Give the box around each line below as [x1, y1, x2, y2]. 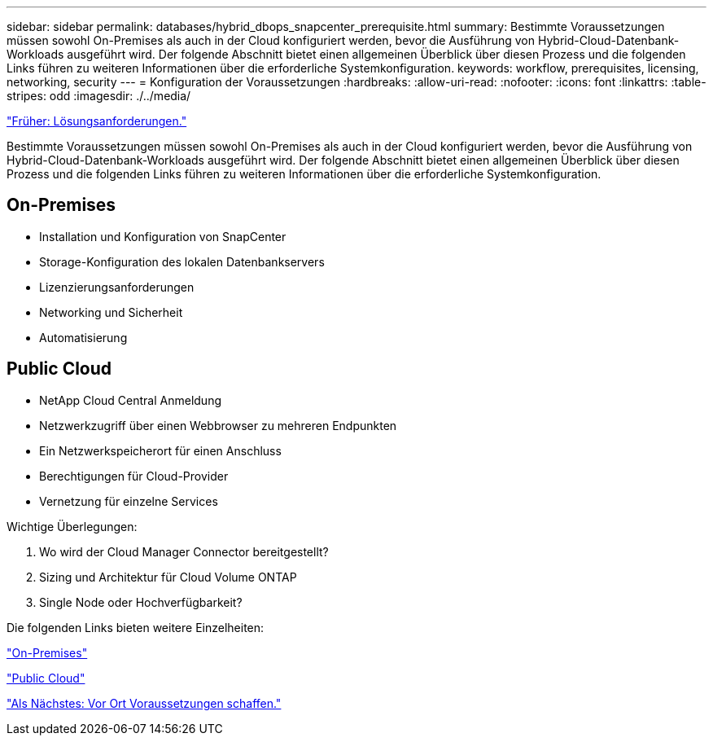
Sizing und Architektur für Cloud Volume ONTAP [39, 569, 297, 584]
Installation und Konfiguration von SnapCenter [39, 229, 287, 244]
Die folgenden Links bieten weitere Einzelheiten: [7, 620, 265, 634]
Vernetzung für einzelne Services [39, 494, 218, 508]
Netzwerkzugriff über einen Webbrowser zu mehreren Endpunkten [39, 418, 397, 432]
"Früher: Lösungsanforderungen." [7, 114, 187, 128]
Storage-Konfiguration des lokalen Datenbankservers [39, 254, 325, 269]
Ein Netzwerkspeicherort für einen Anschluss [39, 443, 282, 458]
